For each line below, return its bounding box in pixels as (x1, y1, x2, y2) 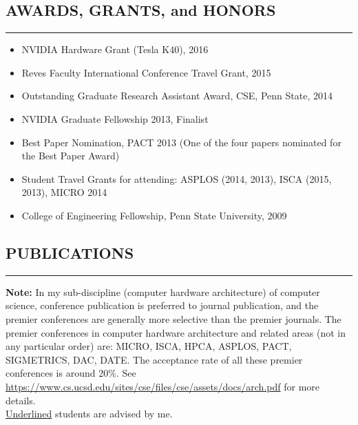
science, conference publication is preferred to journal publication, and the (6, 298, 319, 313)
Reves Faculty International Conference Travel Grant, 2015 (21, 65, 271, 79)
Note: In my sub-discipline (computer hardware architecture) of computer (6, 284, 320, 299)
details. (6, 393, 36, 407)
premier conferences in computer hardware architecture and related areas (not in (6, 325, 346, 339)
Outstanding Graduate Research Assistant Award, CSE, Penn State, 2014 (21, 88, 333, 103)
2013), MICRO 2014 (21, 185, 107, 199)
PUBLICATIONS (6, 241, 134, 263)
